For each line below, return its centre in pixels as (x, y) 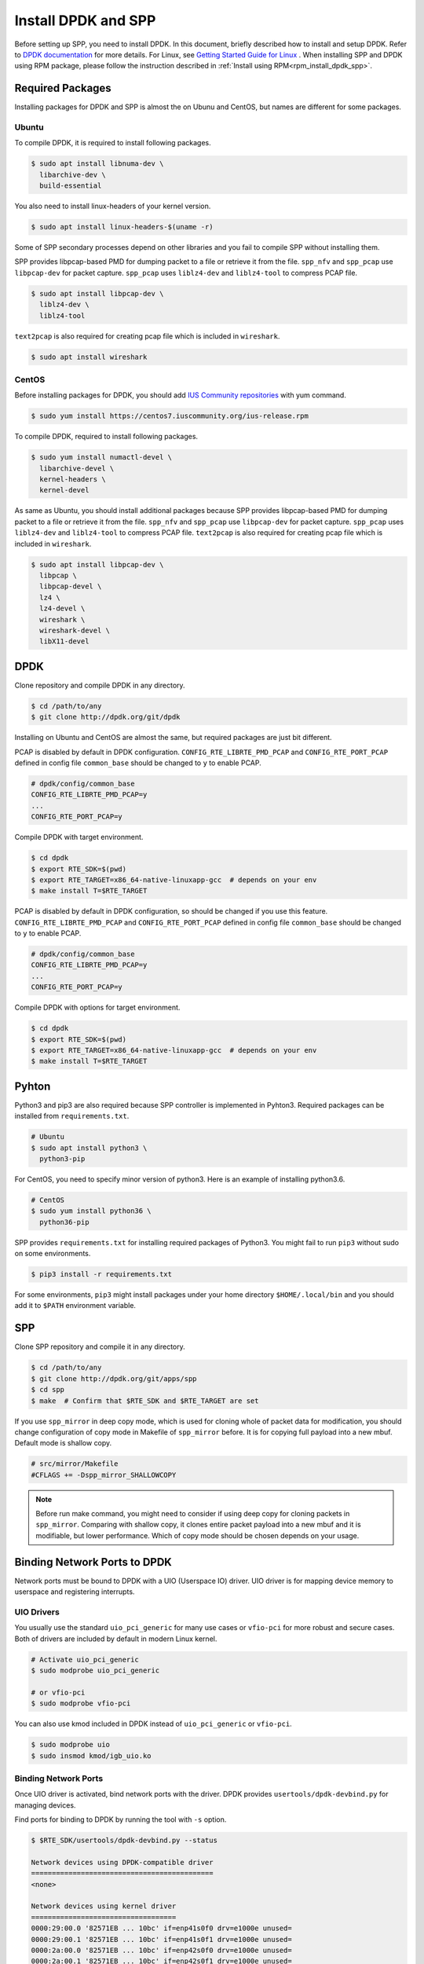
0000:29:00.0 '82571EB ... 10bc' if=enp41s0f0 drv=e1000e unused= (161, 1928)
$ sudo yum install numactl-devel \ (102, 457)
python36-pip (64, 1222)
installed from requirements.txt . (72, 1116)
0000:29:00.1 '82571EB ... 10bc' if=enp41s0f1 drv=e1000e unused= (161, 1939)
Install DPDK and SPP (85, 20)
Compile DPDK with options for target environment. (97, 1008)
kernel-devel (64, 490)
